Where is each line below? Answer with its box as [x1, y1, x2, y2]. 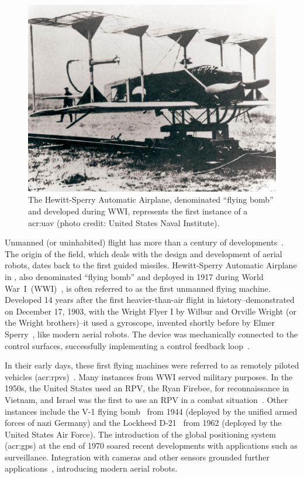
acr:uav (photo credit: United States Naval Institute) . [28, 216, 220, 228]
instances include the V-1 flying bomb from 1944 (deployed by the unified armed [5, 405, 298, 417]
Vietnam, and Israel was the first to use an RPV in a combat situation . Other [5, 393, 288, 405]
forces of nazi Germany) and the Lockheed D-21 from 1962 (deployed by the [5, 416, 282, 429]
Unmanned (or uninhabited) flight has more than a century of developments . [5, 236, 284, 248]
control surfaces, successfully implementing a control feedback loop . [5, 339, 250, 351]
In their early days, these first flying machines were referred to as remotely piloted [5, 359, 299, 371]
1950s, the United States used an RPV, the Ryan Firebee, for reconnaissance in [5, 382, 289, 394]
